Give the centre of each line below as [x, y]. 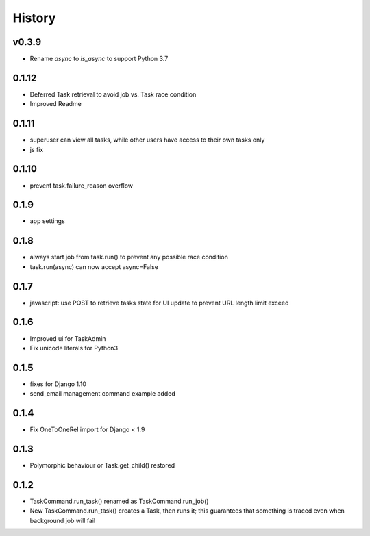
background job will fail [63, 520]
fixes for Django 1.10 [58, 384]
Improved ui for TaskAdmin [68, 338]
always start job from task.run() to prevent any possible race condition [129, 257]
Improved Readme [56, 104]
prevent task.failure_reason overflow [82, 186]
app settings [47, 221]
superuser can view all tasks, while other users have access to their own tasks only [147, 140]
